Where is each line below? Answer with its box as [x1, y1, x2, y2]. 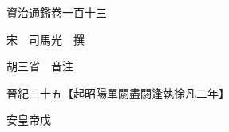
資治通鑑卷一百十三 [6, 4, 107, 20]
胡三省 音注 [6, 58, 73, 74]
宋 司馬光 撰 [6, 30, 85, 47]
